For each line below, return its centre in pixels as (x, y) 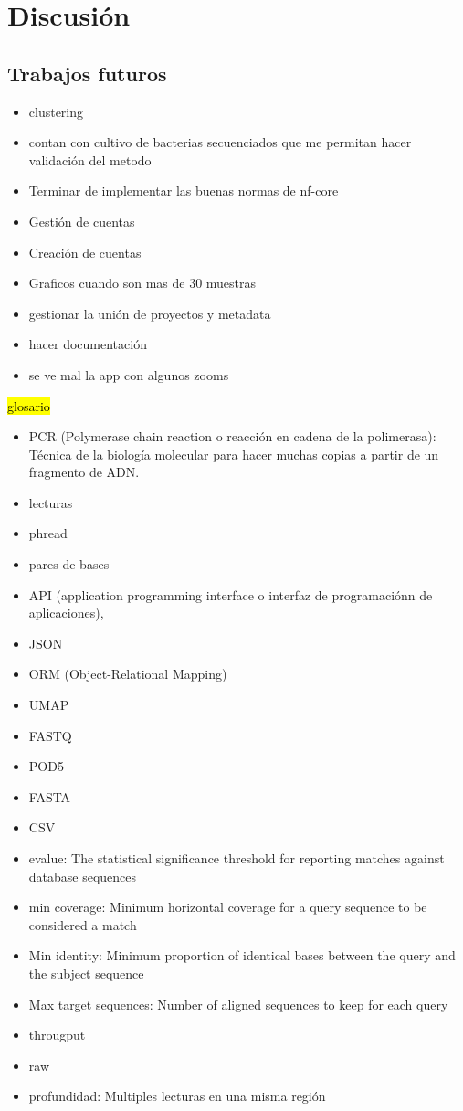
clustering (56, 111)
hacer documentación (88, 344)
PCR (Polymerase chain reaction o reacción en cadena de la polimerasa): (232, 436)
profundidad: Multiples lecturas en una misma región (177, 1096)
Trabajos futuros (87, 73)
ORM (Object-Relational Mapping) (128, 674)
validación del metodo (90, 159)
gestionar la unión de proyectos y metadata (150, 313)
